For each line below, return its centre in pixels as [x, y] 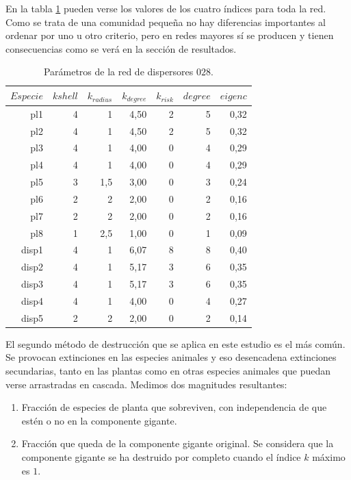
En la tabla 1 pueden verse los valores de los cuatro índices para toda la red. [166, 8]
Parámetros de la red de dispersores [118, 72]
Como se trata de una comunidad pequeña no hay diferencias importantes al [166, 22]
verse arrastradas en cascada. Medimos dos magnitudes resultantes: [146, 384]
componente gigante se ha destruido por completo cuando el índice [161, 457]
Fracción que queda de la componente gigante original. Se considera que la [178, 443]
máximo [329, 457]
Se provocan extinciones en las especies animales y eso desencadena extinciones [171, 357]
